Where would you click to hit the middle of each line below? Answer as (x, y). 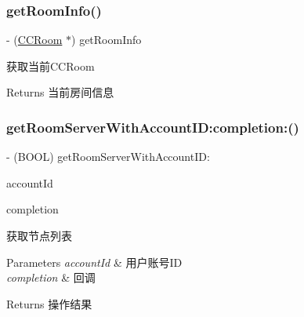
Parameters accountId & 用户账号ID (94, 262)
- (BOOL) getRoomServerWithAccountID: (108, 157)
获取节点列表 (39, 235)
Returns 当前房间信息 (60, 92)
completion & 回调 (51, 277)
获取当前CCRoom (51, 66)
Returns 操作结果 (49, 303)
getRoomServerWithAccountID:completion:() (153, 127)
